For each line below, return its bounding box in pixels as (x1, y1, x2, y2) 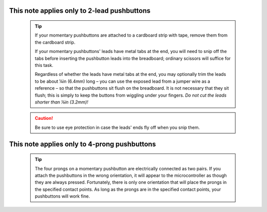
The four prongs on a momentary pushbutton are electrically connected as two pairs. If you (35, 165, 221, 171)
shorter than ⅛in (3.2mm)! (35, 99, 89, 105)
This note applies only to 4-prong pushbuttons (9, 140, 156, 148)
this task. (35, 62, 54, 68)
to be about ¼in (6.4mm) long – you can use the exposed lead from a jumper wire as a (35, 78, 210, 84)
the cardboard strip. (35, 39, 76, 45)
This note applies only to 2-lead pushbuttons (9, 6, 151, 15)
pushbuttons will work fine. (35, 193, 90, 199)
